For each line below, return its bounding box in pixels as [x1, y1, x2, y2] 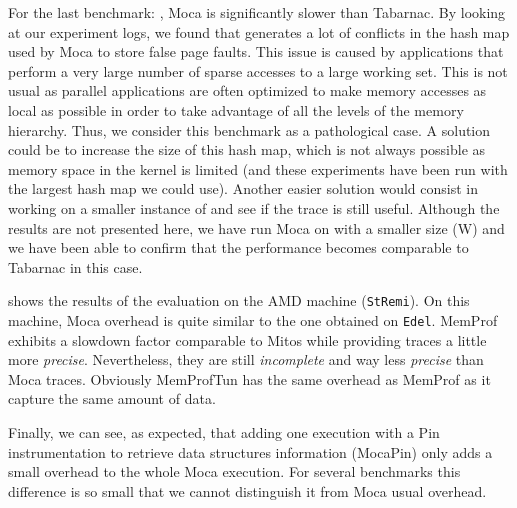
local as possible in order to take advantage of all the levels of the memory [8, 99, 464, 120]
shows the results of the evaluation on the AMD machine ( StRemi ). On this [8, 290, 470, 311]
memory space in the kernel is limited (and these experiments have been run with [8, 158, 508, 179]
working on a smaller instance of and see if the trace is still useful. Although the [8, 197, 500, 218]
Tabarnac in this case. [8, 256, 143, 277]
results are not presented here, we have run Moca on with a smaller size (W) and [8, 217, 505, 238]
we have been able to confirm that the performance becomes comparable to [8, 237, 469, 258]
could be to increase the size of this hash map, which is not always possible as [8, 139, 486, 160]
